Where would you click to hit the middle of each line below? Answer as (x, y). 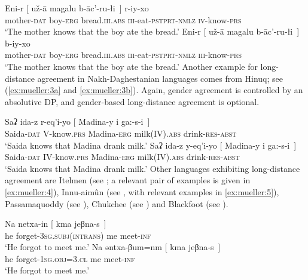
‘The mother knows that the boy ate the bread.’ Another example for (131, 66)
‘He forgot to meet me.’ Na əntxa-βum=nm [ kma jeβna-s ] (113, 247)
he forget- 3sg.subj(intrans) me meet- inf (78, 235)
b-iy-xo (18, 43)
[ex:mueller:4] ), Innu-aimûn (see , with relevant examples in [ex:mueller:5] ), (142, 191)
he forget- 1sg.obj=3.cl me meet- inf (70, 258)
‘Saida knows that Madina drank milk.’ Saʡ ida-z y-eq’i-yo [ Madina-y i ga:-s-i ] (151, 145)
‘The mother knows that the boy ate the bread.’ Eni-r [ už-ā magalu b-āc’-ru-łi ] (152, 31)
